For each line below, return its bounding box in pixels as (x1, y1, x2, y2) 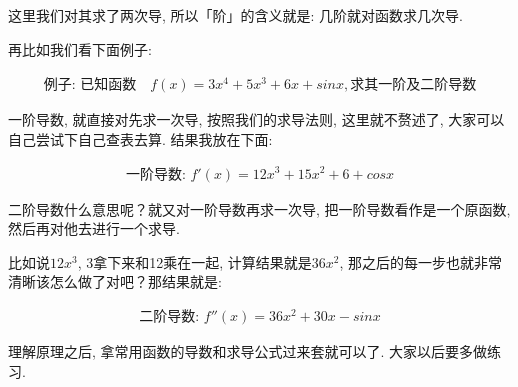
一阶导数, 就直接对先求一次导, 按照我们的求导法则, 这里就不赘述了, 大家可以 (8, 109, 505, 130)
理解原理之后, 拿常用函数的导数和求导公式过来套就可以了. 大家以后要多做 (8, 341, 488, 361)
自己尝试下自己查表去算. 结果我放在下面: (8, 128, 273, 149)
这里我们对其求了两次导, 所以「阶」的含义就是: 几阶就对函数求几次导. (8, 5, 463, 25)
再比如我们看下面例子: (8, 38, 152, 59)
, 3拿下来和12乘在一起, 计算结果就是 (77, 251, 312, 272)
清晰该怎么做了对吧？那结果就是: (8, 271, 222, 292)
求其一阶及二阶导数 (350, 78, 477, 93)
